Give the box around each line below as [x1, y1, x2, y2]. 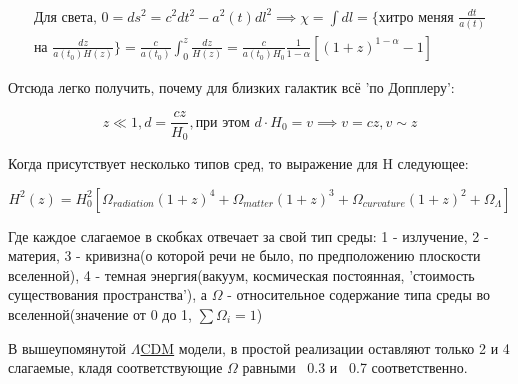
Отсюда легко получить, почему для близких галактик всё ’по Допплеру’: [8, 76, 455, 97]
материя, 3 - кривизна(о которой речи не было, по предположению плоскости [8, 245, 481, 266]
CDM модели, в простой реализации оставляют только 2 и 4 [140, 337, 510, 358]
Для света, [33, 10, 97, 25]
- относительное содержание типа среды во [227, 284, 491, 305]
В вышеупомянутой [8, 337, 127, 358]
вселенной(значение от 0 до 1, [8, 303, 192, 324]
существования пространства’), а [8, 284, 208, 305]
